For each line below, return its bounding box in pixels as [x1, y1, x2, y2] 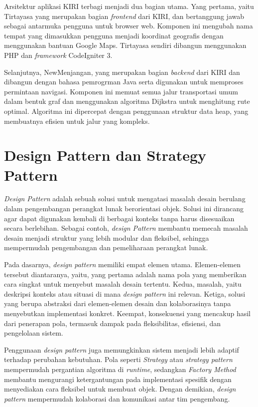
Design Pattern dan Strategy [4, 145, 207, 165]
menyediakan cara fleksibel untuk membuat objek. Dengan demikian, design [4, 384, 236, 394]
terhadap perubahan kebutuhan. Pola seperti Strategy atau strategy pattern [4, 354, 233, 365]
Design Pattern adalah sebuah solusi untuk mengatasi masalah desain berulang [4, 193, 246, 204]
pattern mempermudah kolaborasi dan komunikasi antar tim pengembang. [4, 393, 230, 404]
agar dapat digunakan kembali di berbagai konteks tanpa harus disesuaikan [4, 213, 235, 223]
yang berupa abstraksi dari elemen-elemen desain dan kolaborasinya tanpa [4, 298, 231, 309]
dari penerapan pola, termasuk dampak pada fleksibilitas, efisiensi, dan [4, 318, 221, 328]
